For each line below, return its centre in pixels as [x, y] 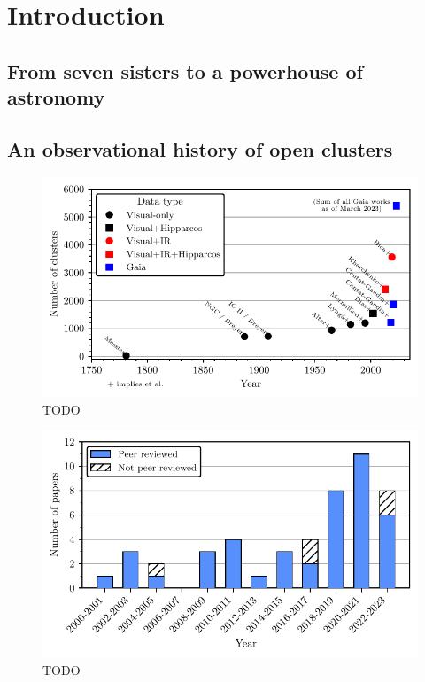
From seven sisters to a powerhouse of [185, 70]
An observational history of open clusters [200, 148]
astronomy [56, 97]
